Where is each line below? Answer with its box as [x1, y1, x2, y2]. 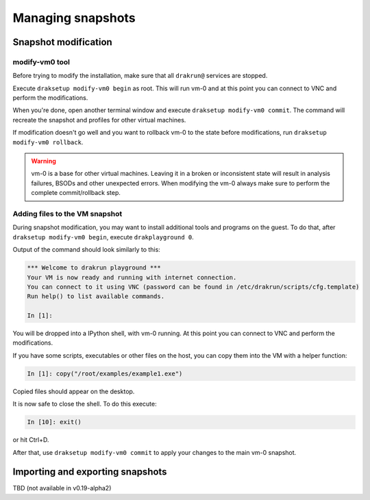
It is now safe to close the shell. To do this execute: [12, 400, 157, 408]
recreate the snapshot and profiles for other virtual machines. [12, 116, 186, 124]
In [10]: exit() [27, 418, 82, 426]
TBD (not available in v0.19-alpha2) [12, 484, 112, 492]
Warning [31, 157, 56, 166]
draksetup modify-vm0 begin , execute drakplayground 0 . [12, 233, 195, 241]
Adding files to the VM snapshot [12, 209, 123, 218]
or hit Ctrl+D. [12, 436, 49, 444]
